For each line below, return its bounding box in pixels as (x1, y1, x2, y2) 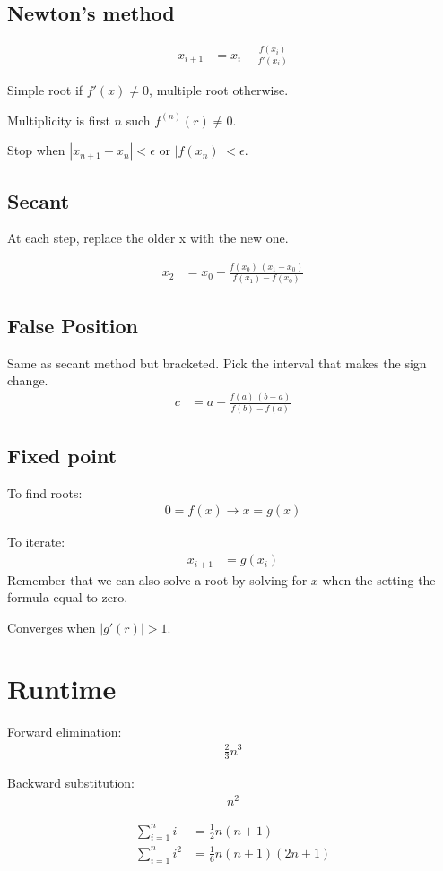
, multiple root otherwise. (149, 80, 289, 99)
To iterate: (7, 532, 65, 551)
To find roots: (7, 483, 83, 502)
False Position (7, 311, 138, 339)
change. (7, 371, 48, 390)
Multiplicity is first (7, 110, 110, 129)
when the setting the (322, 570, 436, 589)
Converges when (7, 617, 96, 636)
